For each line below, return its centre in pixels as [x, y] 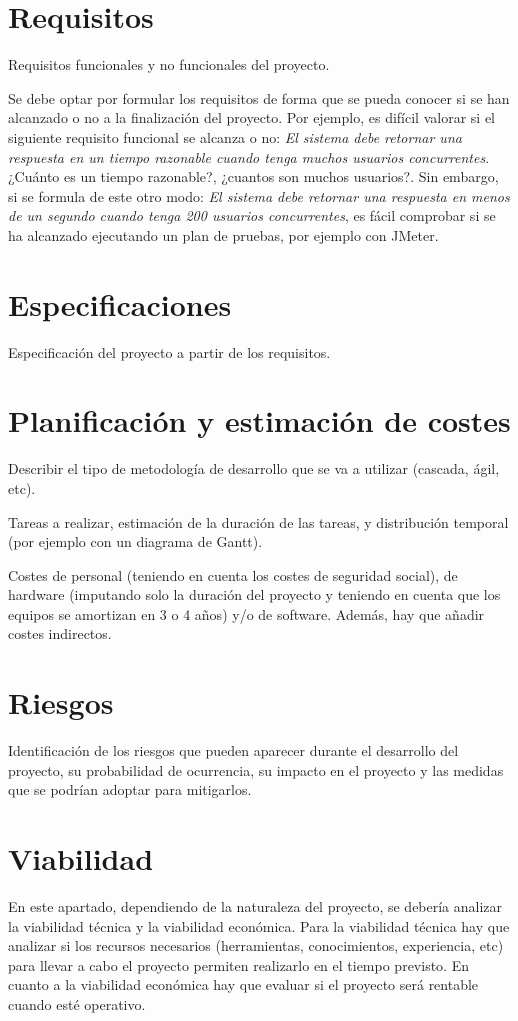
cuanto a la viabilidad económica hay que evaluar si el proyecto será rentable [243, 984]
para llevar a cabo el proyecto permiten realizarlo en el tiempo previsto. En [238, 964]
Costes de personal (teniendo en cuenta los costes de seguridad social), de [233, 574]
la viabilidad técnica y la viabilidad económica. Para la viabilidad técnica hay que [259, 925]
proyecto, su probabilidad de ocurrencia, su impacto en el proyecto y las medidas [256, 769]
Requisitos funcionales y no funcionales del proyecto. [169, 64]
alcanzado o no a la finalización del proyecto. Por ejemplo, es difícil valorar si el [251, 117]
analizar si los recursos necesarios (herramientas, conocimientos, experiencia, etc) [256, 945]
